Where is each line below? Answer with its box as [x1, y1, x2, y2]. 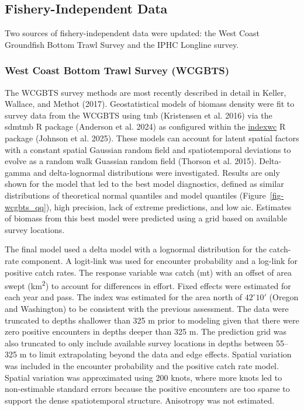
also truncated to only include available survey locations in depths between [5, 336, 274, 349]
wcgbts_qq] [5, 200, 46, 213]
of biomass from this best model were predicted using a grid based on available [5, 212, 288, 224]
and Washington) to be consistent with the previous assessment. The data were [5, 302, 289, 314]
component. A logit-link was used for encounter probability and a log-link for [21, 254, 298, 266]
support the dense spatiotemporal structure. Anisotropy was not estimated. [5, 394, 275, 406]
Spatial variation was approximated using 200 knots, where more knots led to [5, 371, 282, 383]
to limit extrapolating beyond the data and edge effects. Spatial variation [29, 348, 292, 360]
